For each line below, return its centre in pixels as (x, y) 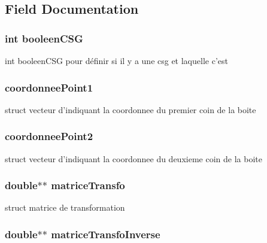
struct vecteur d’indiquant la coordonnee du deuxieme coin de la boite (133, 158)
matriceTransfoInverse (106, 234)
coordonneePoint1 (49, 87)
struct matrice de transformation (65, 207)
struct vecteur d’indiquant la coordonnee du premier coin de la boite (131, 109)
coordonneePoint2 (49, 136)
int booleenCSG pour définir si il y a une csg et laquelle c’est (116, 60)
